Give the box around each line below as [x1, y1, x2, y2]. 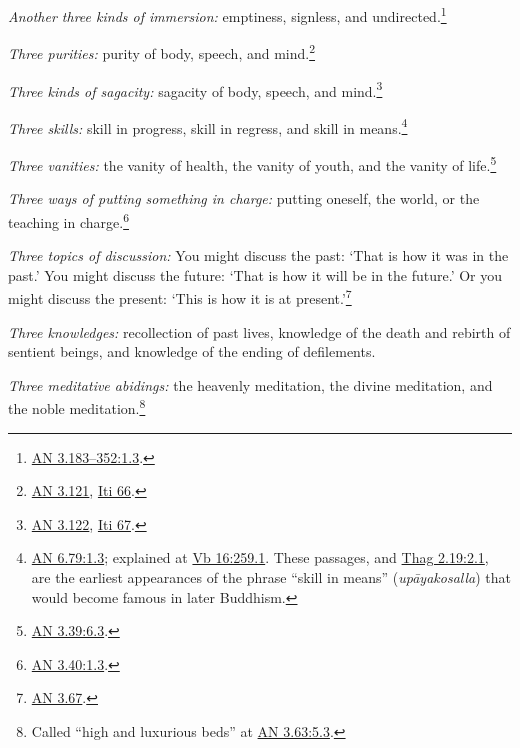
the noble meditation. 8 [8, 395, 146, 418]
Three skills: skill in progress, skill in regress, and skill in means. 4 [8, 114, 408, 138]
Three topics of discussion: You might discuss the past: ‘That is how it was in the [8, 245, 509, 266]
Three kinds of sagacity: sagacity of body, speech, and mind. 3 [8, 77, 383, 101]
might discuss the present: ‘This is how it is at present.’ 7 [8, 285, 352, 308]
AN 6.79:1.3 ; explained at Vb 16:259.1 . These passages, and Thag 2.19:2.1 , [31, 547, 489, 568]
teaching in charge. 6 [8, 208, 129, 232]
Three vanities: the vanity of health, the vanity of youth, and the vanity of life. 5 [8, 152, 497, 175]
